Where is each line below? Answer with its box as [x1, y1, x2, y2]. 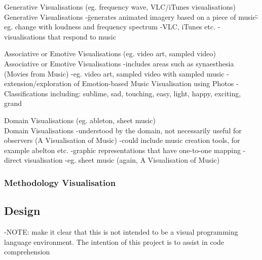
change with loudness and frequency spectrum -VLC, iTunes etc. [15, 21, 216, 32]
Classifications [4, 88, 48, 98]
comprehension [4, 246, 50, 257]
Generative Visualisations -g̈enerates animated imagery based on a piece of [4, 11, 236, 22]
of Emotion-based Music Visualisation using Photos [73, 78, 234, 89]
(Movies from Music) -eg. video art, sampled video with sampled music [4, 68, 224, 79]
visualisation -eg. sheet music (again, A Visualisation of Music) [24, 155, 220, 165]
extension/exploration [4, 78, 72, 89]
